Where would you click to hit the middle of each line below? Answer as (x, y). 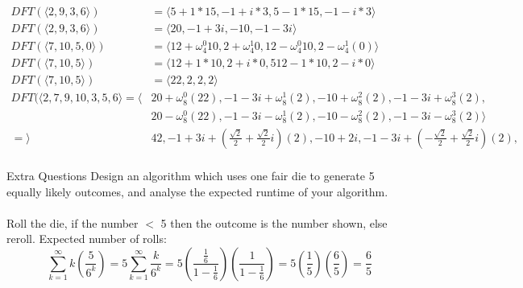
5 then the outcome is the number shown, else (274, 222)
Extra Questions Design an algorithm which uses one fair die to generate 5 (191, 175)
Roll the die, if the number (73, 222)
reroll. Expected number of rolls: (87, 239)
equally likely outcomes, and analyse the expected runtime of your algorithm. (197, 191)
